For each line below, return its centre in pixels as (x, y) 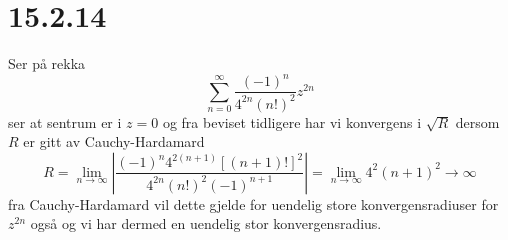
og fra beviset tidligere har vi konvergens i (292, 121)
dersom (477, 121)
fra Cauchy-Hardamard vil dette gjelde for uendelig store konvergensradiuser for (253, 203)
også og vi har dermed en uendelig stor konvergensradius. (206, 223)
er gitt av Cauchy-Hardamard (114, 141)
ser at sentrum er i (65, 121)
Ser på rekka (47, 63)
